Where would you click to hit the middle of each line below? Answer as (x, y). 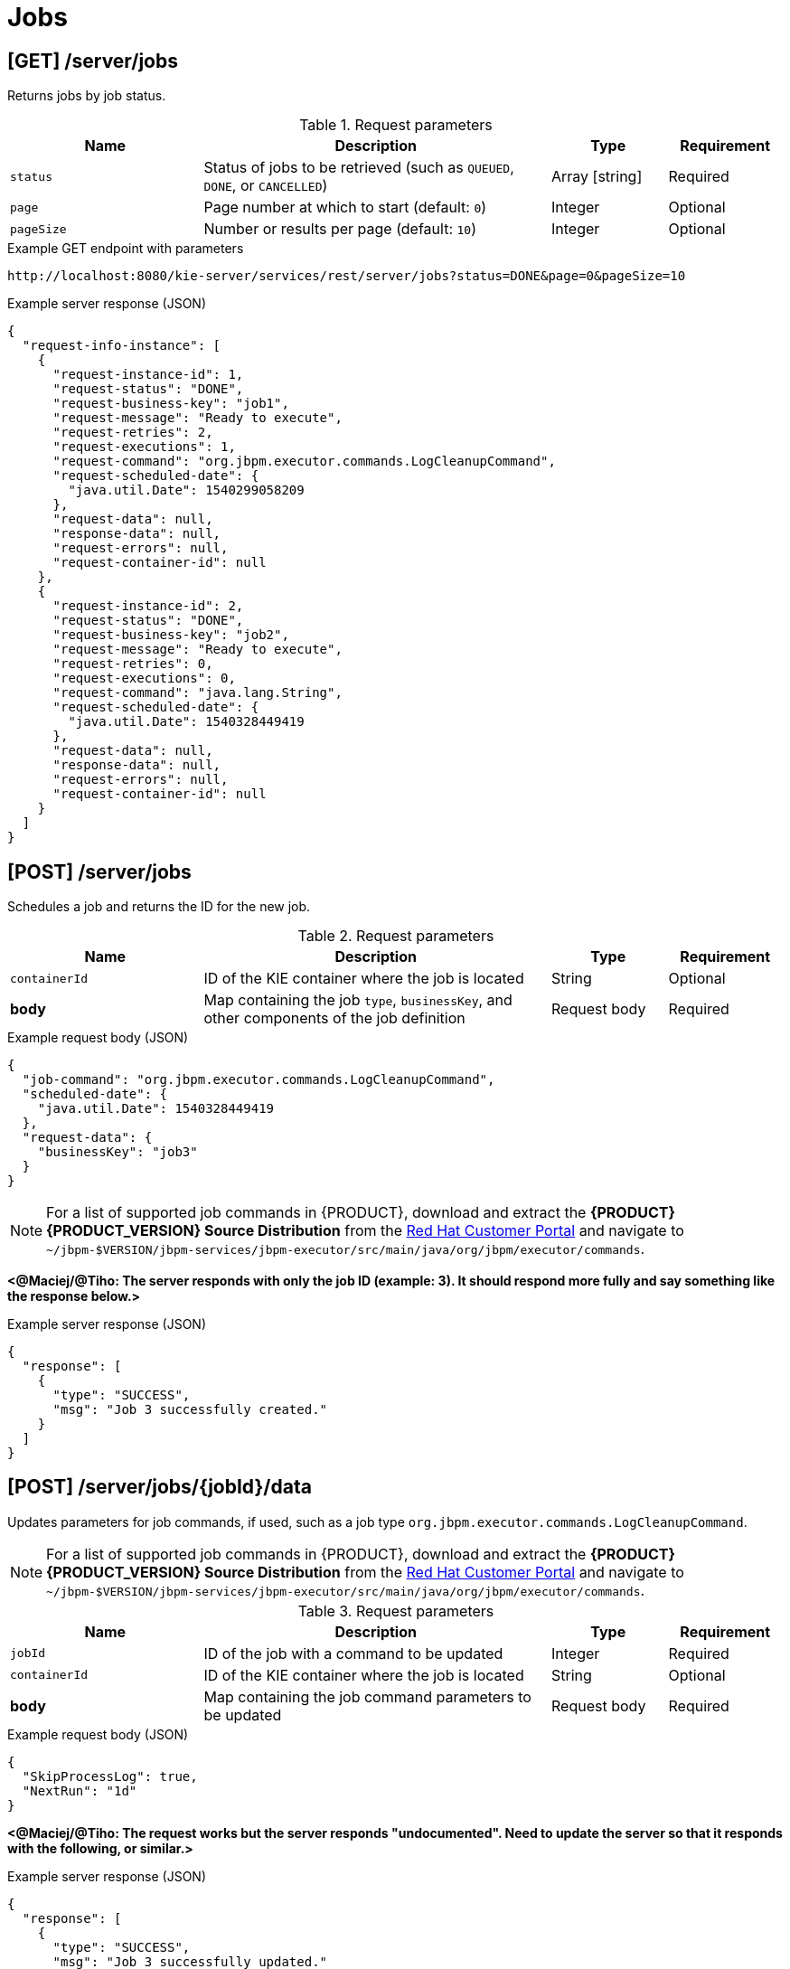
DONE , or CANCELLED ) (266, 186)
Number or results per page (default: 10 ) (340, 229)
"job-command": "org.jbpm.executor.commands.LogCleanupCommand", (259, 1080)
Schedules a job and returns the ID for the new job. (159, 907)
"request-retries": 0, (133, 664)
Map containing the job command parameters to (367, 1696)
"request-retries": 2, (133, 433)
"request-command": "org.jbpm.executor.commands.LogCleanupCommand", (304, 462)
